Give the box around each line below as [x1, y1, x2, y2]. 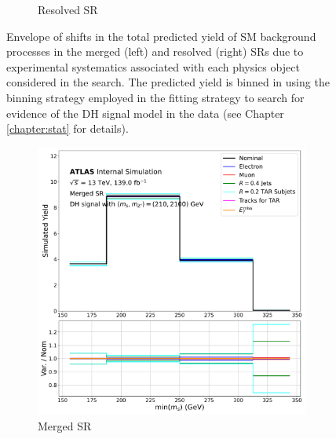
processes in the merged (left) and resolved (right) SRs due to [6, 43, 304, 60]
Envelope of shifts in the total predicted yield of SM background [6, 27, 316, 44]
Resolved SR [38, 2, 98, 17]
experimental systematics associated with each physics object [6, 58, 300, 75]
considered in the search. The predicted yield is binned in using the [6, 74, 330, 90]
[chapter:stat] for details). [6, 120, 129, 137]
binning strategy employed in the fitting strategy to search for [6, 89, 305, 105]
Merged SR [38, 417, 92, 434]
